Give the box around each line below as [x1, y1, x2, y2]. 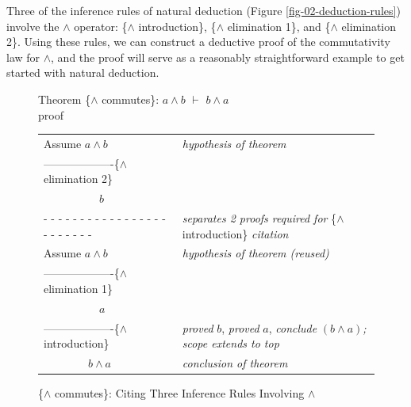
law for [6, 48, 40, 65]
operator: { [74, 17, 128, 34]
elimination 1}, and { [227, 17, 331, 34]
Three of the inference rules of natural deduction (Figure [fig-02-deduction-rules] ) [6, 2, 401, 18]
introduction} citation [182, 225, 289, 242]
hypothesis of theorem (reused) [182, 245, 329, 261]
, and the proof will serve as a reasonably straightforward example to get [51, 48, 405, 65]
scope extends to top [182, 335, 279, 352]
